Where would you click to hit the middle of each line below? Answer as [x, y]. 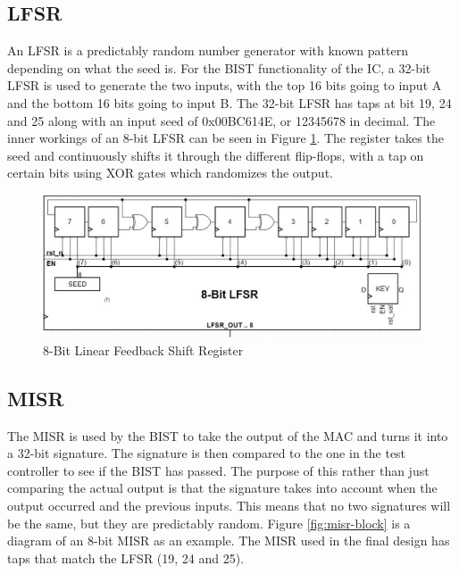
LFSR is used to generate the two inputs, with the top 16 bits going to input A [225, 85]
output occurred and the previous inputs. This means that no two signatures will [229, 505]
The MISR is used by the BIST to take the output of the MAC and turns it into [228, 435]
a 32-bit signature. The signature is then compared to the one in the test [207, 453]
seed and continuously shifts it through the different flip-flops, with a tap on [216, 155]
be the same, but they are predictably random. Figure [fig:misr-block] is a [209, 523]
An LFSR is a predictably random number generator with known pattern [208, 50]
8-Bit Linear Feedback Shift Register [143, 349]
